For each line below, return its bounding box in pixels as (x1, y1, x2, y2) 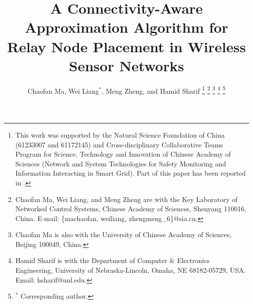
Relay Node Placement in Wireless (7, 36, 246, 56)
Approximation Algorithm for (25, 17, 228, 37)
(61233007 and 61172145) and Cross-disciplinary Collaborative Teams (15, 139, 223, 149)
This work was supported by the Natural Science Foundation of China (15, 129, 225, 140)
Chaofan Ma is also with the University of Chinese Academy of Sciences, (15, 229, 232, 240)
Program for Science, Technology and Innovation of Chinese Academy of (15, 149, 231, 159)
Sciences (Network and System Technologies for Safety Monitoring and (15, 158, 226, 168)
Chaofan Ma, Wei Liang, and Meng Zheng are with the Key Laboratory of (15, 194, 237, 204)
